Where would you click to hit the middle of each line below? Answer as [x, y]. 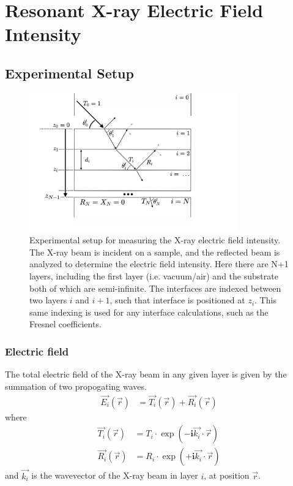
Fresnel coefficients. [65, 324]
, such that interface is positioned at [177, 300]
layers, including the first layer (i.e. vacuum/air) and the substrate [154, 276]
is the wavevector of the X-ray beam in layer [115, 475]
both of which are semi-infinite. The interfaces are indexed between [155, 288]
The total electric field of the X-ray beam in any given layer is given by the [146, 374]
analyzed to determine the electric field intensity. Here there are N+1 [159, 264]
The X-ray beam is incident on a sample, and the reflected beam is [155, 252]
